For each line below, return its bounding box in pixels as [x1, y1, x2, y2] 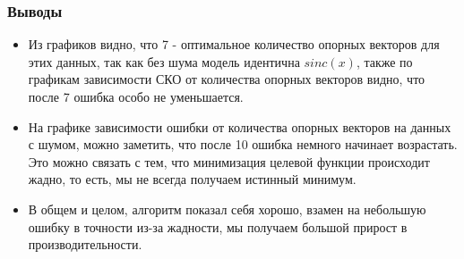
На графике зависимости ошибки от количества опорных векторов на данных [28, 117, 451, 136]
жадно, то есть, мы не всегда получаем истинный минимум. [28, 170, 357, 188]
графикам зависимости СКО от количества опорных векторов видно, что [28, 70, 425, 88]
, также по [356, 52, 413, 71]
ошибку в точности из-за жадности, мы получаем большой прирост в [28, 217, 408, 236]
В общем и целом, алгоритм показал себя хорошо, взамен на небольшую [28, 199, 426, 218]
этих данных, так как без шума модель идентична [28, 52, 300, 71]
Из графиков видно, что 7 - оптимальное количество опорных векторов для [28, 35, 440, 54]
